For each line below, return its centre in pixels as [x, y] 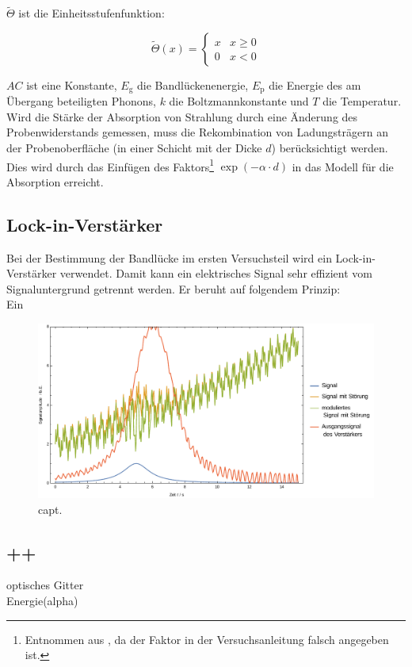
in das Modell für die [343, 166]
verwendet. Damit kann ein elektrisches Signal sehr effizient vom [216, 273]
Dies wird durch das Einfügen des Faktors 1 [110, 165]
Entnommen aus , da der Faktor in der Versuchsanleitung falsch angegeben [207, 639]
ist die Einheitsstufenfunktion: [92, 13]
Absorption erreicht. [55, 181]
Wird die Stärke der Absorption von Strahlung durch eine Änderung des [182, 116]
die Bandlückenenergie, [193, 84]
